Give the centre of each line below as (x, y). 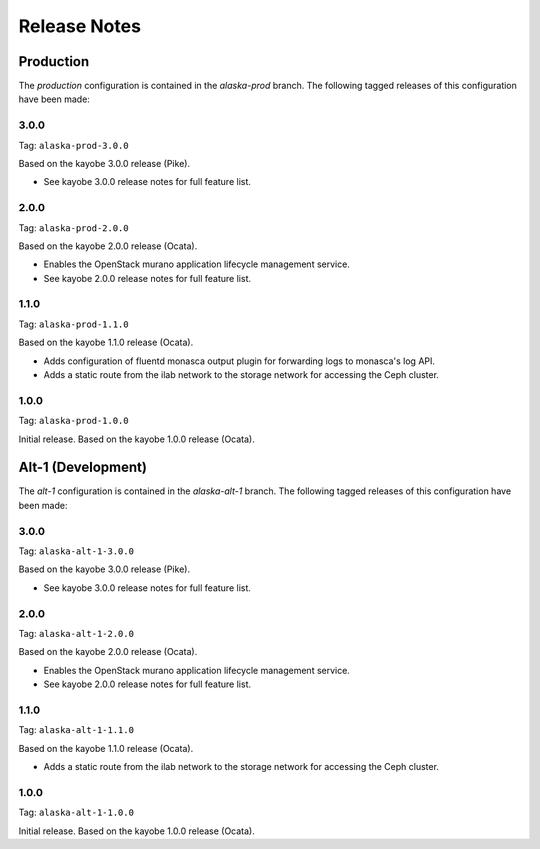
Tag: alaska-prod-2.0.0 (73, 227)
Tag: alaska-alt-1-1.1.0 (76, 730)
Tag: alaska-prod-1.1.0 (73, 324)
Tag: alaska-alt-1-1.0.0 (76, 812)
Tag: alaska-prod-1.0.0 (73, 421)
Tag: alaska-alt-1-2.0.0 (76, 633)
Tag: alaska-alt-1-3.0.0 (76, 551)
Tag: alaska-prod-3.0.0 (73, 145)
